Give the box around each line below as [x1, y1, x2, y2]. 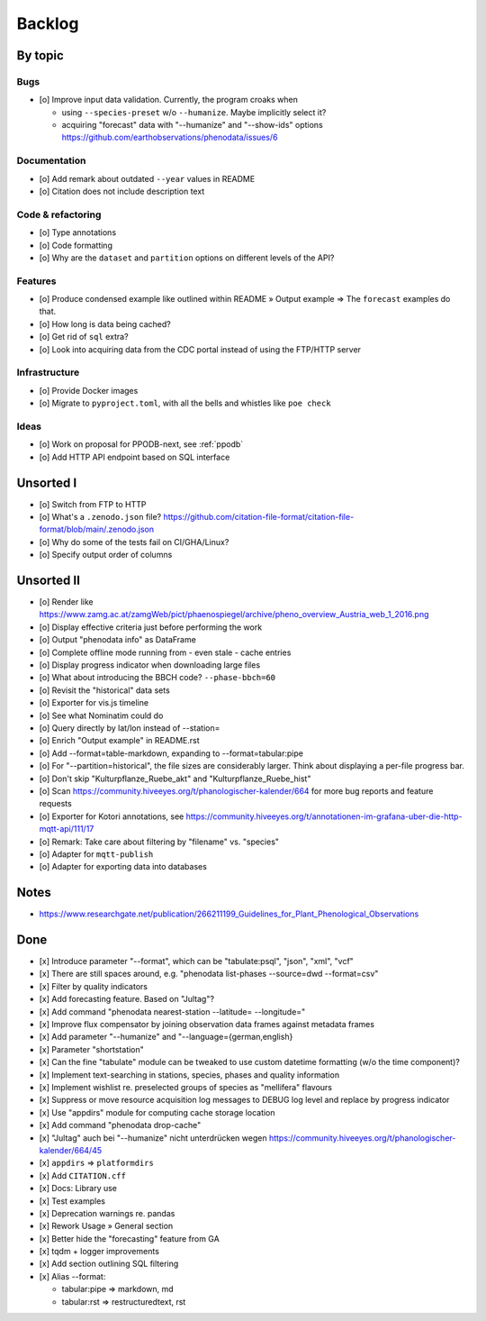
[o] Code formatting [39, 240, 112, 251]
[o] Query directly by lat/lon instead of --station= [39, 722, 220, 733]
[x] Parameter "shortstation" [39, 1043, 144, 1054]
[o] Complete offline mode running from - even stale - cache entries [39, 647, 292, 658]
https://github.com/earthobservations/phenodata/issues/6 [61, 132, 278, 143]
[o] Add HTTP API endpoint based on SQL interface [39, 451, 230, 462]
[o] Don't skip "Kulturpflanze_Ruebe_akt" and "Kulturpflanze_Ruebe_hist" [39, 773, 311, 784]
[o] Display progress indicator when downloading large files [39, 660, 261, 670]
